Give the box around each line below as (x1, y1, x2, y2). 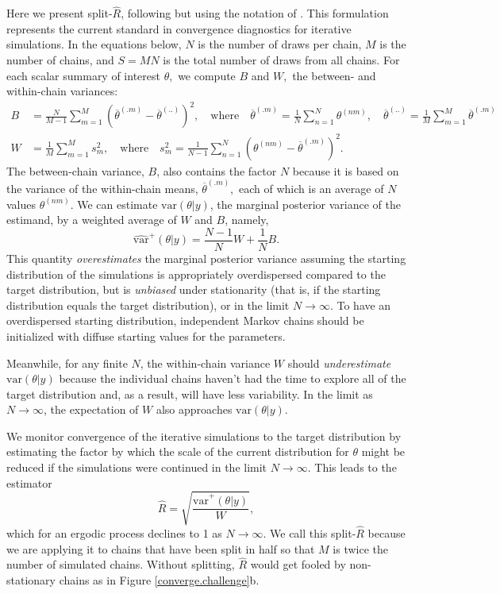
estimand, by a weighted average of (6, 211, 177, 228)
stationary (6, 572, 56, 588)
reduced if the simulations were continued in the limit (6, 459, 267, 476)
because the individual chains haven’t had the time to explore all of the (59, 370, 406, 387)
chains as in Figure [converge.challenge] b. (59, 572, 260, 588)
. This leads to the (307, 459, 397, 476)
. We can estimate (70, 195, 158, 212)
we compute (178, 67, 236, 83)
